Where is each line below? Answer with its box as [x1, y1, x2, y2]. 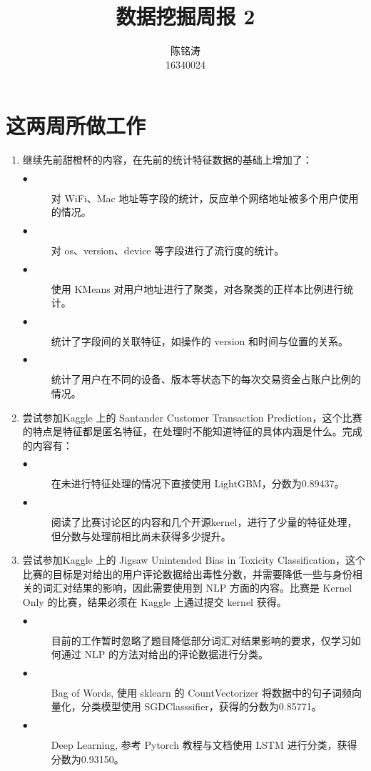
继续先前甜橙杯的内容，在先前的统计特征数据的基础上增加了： [22, 152, 312, 167]
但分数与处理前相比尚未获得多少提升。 [51, 528, 231, 543]
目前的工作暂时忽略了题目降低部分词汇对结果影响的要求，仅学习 [51, 632, 351, 647]
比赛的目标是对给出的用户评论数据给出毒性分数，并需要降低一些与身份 [22, 566, 352, 581]
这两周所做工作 [6, 111, 146, 140]
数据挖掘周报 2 [116, 1, 255, 31]
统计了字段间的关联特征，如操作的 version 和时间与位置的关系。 [51, 333, 349, 348]
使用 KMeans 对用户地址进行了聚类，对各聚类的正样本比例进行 [51, 281, 344, 296]
